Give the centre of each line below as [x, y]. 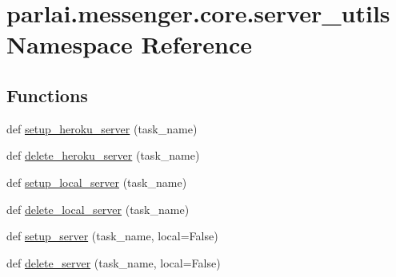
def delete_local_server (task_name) [98, 209]
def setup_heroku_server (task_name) [102, 128]
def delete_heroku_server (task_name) [103, 155]
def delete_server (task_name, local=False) [114, 262]
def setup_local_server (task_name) [97, 182]
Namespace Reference [129, 44]
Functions [47, 95]
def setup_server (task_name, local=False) [112, 236]
